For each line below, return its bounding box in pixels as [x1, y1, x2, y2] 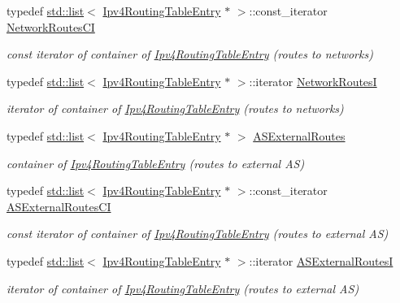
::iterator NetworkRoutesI [249, 72, 377, 89]
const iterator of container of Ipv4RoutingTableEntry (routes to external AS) [7, 225, 389, 242]
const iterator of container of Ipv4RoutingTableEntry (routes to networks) [7, 45, 373, 63]
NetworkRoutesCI [7, 18, 95, 35]
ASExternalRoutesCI [7, 197, 111, 214]
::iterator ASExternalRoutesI [249, 252, 393, 269]
